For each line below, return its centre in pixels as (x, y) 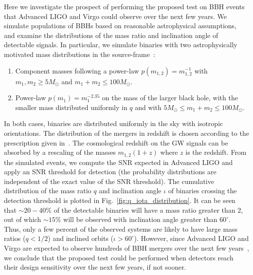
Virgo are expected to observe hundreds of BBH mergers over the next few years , (126, 247)
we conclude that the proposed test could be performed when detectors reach (119, 257)
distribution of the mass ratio (48, 191)
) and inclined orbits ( (81, 238)
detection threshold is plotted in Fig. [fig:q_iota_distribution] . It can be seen (120, 200)
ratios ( (15, 238)
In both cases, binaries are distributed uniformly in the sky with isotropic (114, 123)
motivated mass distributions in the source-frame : (80, 54)
